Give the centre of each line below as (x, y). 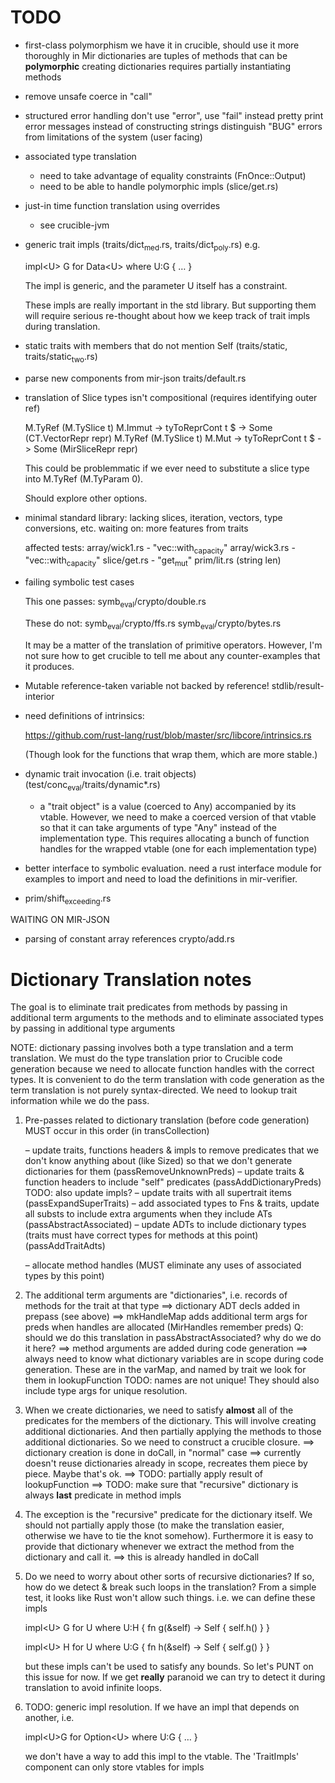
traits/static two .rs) (61, 357)
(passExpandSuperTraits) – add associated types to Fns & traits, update (172, 1203)
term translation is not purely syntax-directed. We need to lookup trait (154, 1090)
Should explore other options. (86, 498)
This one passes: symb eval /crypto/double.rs (115, 603)
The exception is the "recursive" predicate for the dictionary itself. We (168, 1515)
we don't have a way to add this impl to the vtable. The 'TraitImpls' (162, 1757)
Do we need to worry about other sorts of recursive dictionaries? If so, (169, 1577)
